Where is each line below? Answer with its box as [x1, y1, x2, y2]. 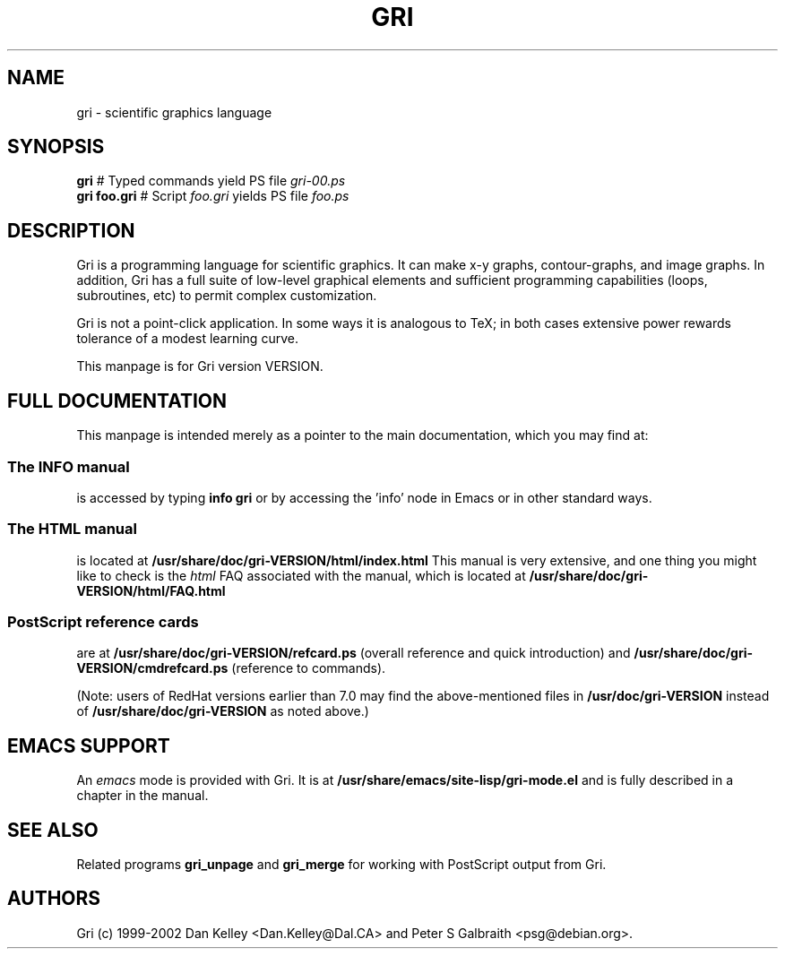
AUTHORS [7, 887, 101, 910]
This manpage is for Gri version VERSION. [76, 358, 323, 375]
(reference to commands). [231, 660, 386, 676]
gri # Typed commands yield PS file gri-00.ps [76, 173, 346, 189]
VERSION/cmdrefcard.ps [76, 660, 229, 676]
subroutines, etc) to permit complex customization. [76, 288, 377, 304]
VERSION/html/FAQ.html [76, 582, 226, 599]
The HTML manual [7, 520, 137, 538]
